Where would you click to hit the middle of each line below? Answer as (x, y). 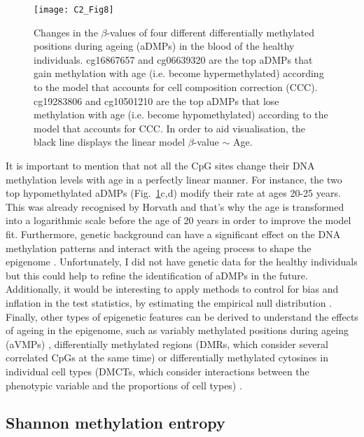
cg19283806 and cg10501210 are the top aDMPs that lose (156, 100)
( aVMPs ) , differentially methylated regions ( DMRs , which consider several (167, 344)
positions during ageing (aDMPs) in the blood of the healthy (164, 46)
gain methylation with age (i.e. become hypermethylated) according (179, 73)
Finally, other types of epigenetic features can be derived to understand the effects (182, 316)
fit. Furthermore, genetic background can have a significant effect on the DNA (173, 234)
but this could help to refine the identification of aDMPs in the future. (157, 275)
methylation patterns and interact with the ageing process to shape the (159, 248)
